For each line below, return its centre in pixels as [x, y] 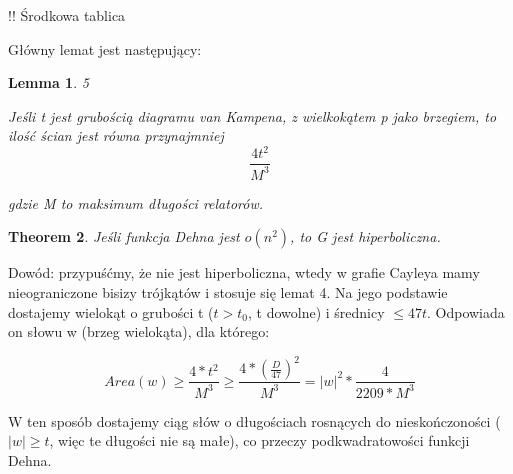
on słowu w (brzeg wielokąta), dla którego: [139, 331]
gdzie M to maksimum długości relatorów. [135, 202]
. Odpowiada [466, 311]
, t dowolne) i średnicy [316, 311]
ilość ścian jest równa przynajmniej [116, 135]
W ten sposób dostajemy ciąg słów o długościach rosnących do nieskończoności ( [254, 420]
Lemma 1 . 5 [48, 82]
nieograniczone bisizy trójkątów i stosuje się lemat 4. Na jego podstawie [228, 292]
